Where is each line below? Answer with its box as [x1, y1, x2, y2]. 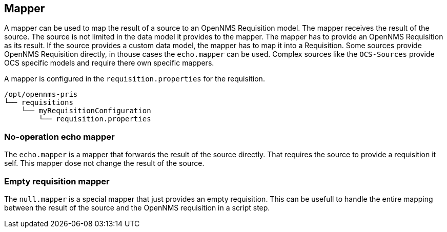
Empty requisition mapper [4, 176, 110, 186]
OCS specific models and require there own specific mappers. [4, 58, 214, 68]
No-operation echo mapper [4, 131, 115, 142]
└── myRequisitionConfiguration [21, 107, 151, 115]
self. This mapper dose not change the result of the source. [4, 159, 205, 168]
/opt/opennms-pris [4, 90, 78, 99]
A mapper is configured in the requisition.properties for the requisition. [4, 74, 265, 83]
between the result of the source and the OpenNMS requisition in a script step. [4, 203, 270, 212]
